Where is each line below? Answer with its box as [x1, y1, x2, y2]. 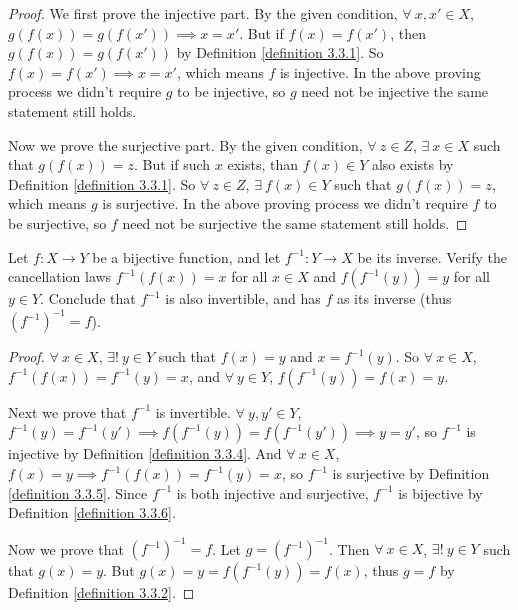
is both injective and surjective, [176, 482, 369, 503]
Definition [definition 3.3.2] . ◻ [8, 582, 195, 603]
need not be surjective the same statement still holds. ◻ [122, 212, 468, 233]
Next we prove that [8, 401, 127, 422]
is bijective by [398, 482, 483, 503]
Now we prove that [8, 538, 124, 559]
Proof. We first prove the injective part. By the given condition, [8, 3, 398, 23]
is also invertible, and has [165, 288, 321, 309]
